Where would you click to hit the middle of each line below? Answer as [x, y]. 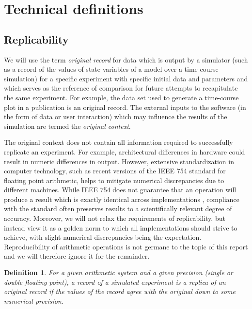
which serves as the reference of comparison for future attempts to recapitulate [121, 88]
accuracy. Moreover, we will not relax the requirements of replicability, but [115, 218]
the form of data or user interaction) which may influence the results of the [116, 116]
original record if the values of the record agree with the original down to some [120, 291]
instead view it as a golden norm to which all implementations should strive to [121, 227]
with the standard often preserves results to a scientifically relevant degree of [118, 209]
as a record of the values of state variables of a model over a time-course [111, 69]
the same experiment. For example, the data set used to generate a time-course [121, 97]
